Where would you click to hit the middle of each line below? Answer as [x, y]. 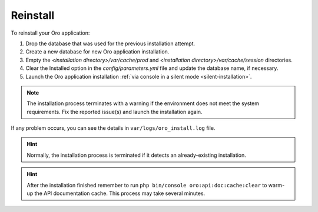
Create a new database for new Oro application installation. [97, 52]
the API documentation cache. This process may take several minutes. [120, 193]
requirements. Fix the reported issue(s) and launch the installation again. [115, 112]
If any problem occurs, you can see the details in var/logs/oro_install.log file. [113, 128]
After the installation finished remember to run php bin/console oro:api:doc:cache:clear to [147, 185]
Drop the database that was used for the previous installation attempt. [110, 43]
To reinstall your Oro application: [50, 33]
